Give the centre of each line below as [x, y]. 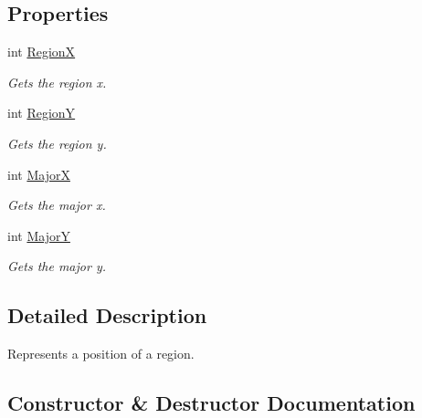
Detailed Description [107, 315]
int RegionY [42, 113]
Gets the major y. [57, 266]
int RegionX [42, 52]
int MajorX [39, 174]
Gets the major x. [57, 205]
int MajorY [39, 235]
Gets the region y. [57, 143]
